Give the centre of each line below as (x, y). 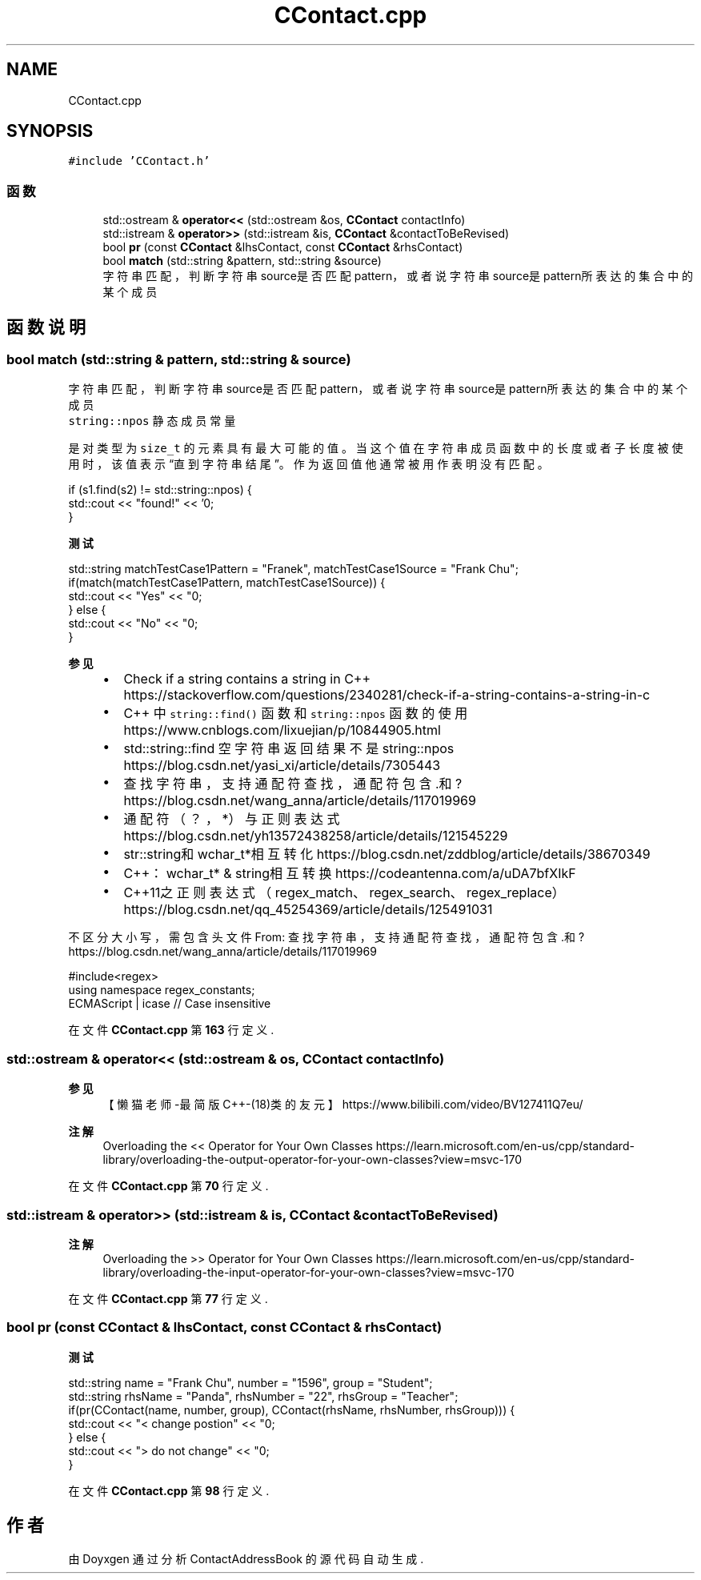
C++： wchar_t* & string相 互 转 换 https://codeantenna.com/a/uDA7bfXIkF (350, 874)
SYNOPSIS (50, 131)
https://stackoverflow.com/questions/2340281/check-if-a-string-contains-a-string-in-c (387, 695)
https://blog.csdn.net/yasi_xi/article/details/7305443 (282, 766)
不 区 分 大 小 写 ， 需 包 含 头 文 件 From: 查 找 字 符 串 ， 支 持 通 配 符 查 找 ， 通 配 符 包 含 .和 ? (326, 937)
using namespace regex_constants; (162, 990)
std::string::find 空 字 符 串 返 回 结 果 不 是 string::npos (289, 749)
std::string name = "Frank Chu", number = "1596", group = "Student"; (250, 1382)
